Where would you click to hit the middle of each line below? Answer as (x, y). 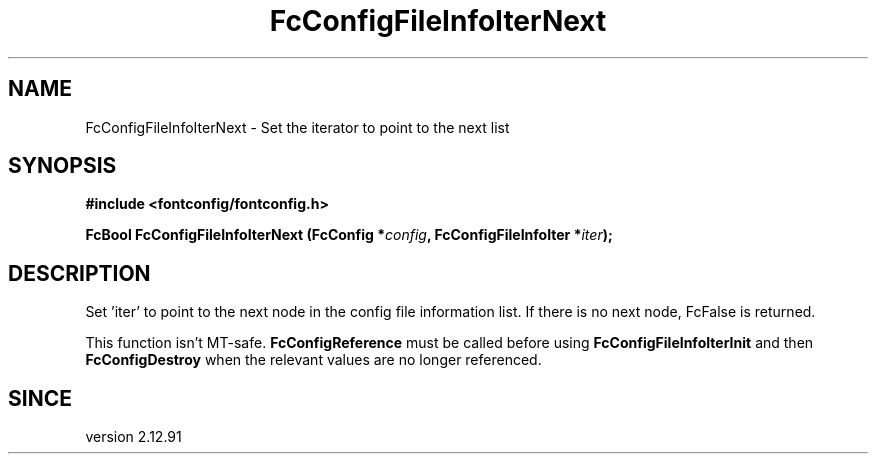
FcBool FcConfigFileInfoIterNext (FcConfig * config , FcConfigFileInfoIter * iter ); (349, 235)
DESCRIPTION (79, 273)
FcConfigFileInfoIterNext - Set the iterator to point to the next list (297, 127)
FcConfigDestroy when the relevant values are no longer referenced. (313, 360)
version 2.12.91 (133, 437)
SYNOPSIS (62, 166)
